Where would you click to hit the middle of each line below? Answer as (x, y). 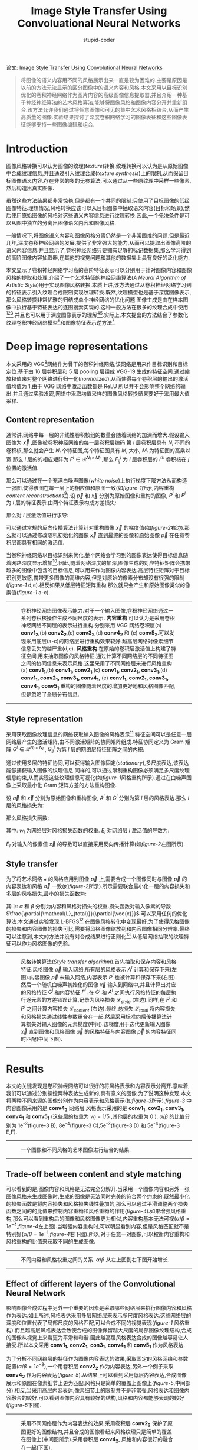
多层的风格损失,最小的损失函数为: (47, 894)
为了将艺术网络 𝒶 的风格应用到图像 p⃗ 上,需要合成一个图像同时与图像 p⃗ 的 (97, 879)
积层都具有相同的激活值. (35, 543)
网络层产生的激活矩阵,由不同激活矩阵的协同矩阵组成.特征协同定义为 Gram (95, 742)
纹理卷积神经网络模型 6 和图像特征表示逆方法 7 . (61, 322)
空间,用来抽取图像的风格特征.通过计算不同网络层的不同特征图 (100, 656)
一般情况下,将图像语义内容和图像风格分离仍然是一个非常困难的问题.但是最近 (98, 235)
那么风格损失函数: (28, 818)
